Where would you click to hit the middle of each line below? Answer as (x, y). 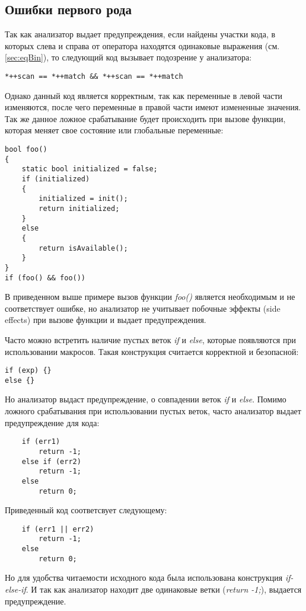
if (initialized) (56, 179)
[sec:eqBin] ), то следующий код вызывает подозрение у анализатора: (128, 57)
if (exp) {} (28, 371)
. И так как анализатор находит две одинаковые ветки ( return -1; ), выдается (164, 589)
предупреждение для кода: (52, 422)
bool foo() (26, 150)
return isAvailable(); (83, 248)
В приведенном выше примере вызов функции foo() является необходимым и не (150, 297)
